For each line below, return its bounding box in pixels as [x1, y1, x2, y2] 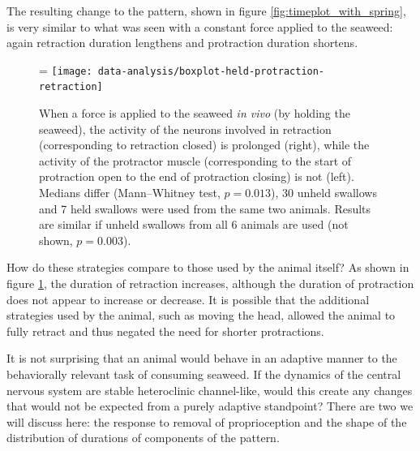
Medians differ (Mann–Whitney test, [39, 184, 221, 201]
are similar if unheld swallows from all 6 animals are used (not [39, 216, 349, 233]
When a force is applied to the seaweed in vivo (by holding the [39, 105, 350, 122]
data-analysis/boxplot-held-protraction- [97, 65, 325, 77]
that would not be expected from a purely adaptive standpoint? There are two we [6, 397, 414, 414]
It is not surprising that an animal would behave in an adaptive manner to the [6, 350, 397, 367]
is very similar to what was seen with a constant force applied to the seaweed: [6, 18, 393, 35]
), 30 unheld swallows [271, 184, 377, 201]
